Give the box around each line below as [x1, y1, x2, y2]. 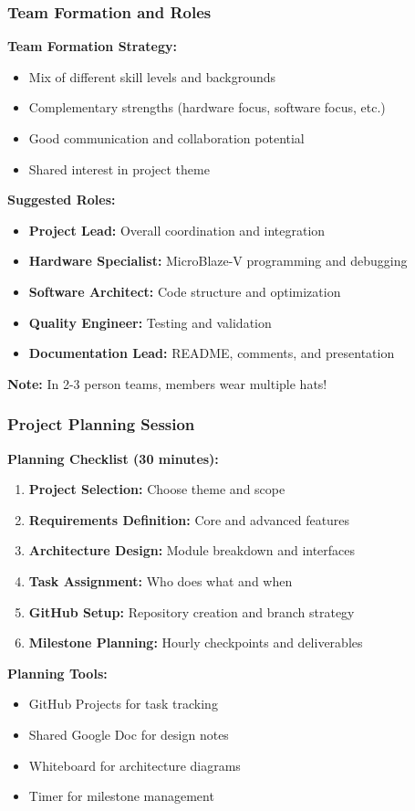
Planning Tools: [7, 663, 108, 682]
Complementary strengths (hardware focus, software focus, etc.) [28, 98, 386, 117]
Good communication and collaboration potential [28, 129, 305, 147]
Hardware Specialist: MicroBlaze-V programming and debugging [28, 251, 408, 270]
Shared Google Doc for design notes [28, 724, 229, 743]
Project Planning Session [7, 413, 195, 436]
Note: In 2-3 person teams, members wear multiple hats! [7, 374, 327, 393]
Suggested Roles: [7, 190, 116, 209]
